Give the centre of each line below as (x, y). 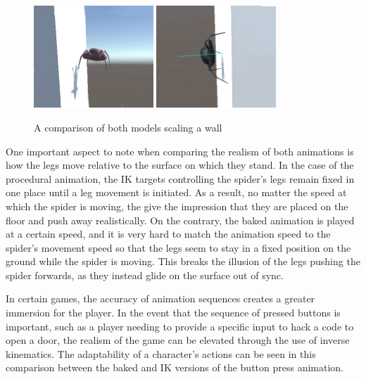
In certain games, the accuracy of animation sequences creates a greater (160, 298)
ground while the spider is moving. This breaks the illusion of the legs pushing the (183, 261)
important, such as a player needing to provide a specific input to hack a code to (180, 326)
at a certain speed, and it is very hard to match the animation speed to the (168, 234)
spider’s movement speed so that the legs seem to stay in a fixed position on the (178, 247)
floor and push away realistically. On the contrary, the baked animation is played (180, 220)
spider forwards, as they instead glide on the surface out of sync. (145, 275)
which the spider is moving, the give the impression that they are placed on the (177, 206)
